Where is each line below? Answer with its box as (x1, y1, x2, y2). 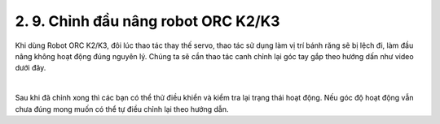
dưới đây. (15, 63, 46, 73)
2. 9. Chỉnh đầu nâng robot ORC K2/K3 (15, 12, 280, 30)
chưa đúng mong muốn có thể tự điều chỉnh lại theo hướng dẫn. (15, 104, 229, 113)
